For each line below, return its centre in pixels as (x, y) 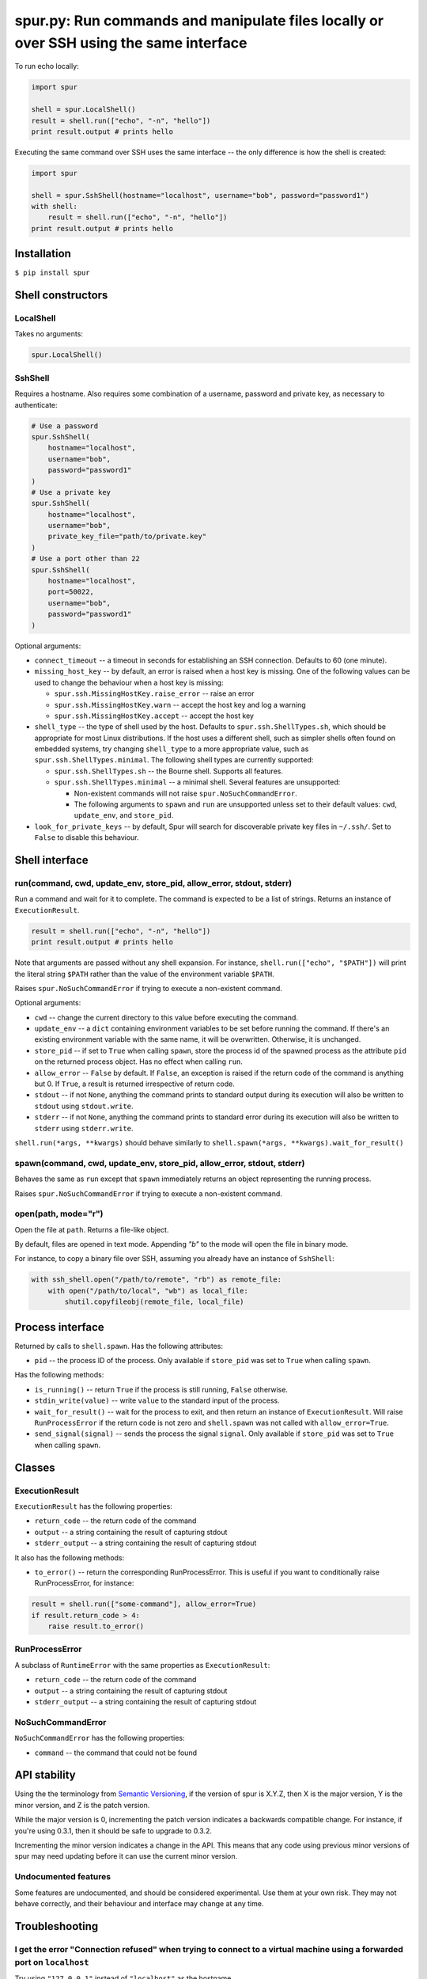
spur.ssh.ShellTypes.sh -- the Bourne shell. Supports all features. (169, 771)
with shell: (55, 207)
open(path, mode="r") (59, 1214)
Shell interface (51, 860)
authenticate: (36, 405)
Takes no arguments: (49, 334)
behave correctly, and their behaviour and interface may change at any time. (139, 1903)
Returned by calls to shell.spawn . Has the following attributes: (119, 1346)
